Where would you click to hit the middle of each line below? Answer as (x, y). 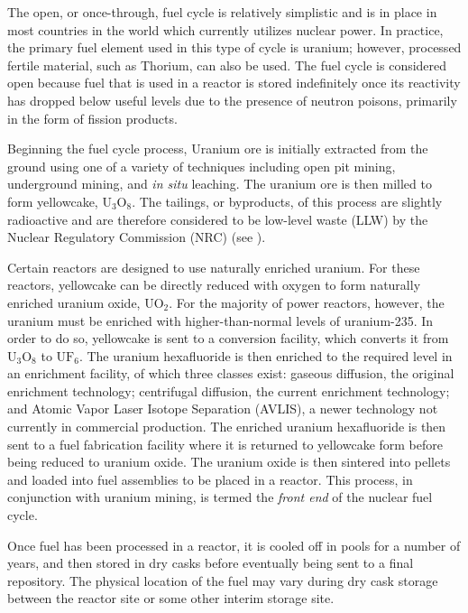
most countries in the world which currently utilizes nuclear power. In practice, (225, 29)
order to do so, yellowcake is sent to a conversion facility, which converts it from (228, 338)
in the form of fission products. (92, 118)
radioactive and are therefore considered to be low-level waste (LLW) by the (218, 219)
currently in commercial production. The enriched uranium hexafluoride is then (227, 427)
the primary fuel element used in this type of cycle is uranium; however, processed (234, 47)
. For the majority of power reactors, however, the (307, 302)
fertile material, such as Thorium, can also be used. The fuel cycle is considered (227, 65)
